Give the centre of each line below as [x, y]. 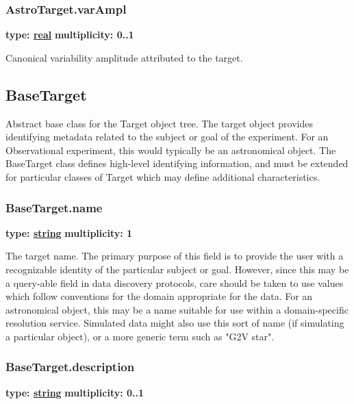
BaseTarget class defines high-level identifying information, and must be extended [177, 163]
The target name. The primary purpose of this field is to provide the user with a [175, 256]
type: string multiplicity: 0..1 [75, 392]
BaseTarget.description [70, 367]
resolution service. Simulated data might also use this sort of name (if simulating [175, 323]
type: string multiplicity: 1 [69, 232]
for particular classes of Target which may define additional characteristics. [163, 176]
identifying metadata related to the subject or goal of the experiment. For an [167, 137]
